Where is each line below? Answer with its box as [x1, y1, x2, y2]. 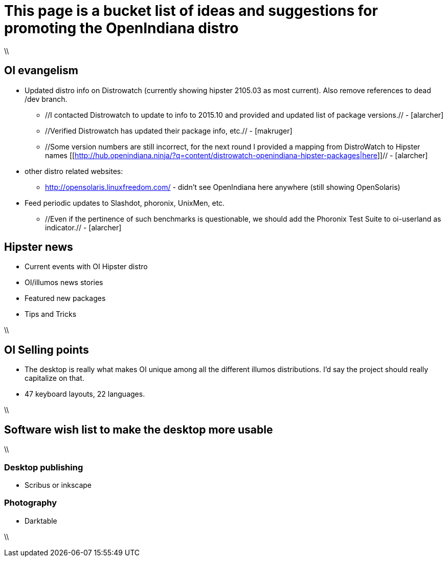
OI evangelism [4, 64, 78, 77]
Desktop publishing [4, 462, 83, 472]
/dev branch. [25, 94, 68, 103]
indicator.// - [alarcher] [45, 223, 122, 232]
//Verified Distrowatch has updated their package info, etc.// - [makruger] [45, 126, 293, 135]
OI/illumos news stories [25, 278, 103, 287]
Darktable [25, 516, 57, 525]
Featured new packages [25, 294, 106, 303]
